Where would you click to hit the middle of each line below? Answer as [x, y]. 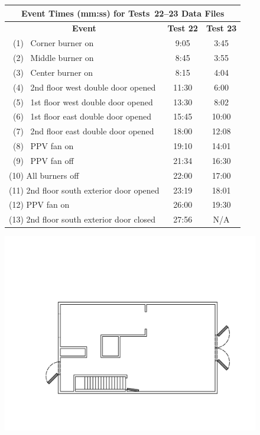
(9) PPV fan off [43, 160]
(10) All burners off [44, 175]
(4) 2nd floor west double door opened [84, 87]
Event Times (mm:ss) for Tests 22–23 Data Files [123, 13]
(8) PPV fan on [43, 146]
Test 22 [183, 28]
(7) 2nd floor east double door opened [83, 131]
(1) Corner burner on [53, 43]
